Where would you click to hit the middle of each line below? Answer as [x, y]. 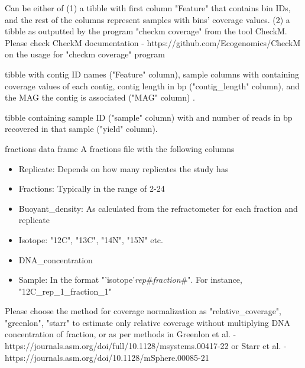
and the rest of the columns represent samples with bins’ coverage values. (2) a [147, 19]
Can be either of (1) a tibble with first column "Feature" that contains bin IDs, [148, 8]
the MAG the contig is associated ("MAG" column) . [100, 97]
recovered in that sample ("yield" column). [81, 129]
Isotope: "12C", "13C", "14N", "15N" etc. [91, 239]
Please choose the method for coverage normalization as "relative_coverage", [143, 311]
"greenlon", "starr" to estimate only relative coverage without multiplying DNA [148, 322]
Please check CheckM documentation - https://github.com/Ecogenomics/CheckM [153, 42]
